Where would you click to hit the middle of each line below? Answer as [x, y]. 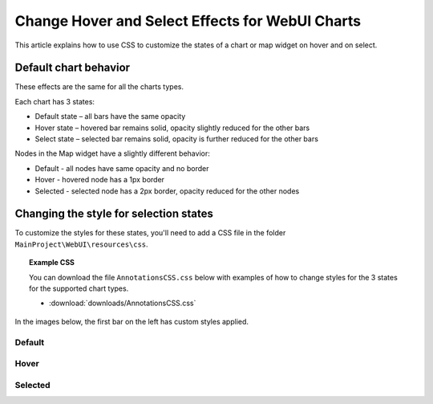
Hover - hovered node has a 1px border [99, 180]
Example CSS [52, 263]
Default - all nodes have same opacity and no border [122, 168]
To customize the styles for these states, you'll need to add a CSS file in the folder [150, 233]
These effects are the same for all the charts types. [99, 87]
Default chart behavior [73, 68]
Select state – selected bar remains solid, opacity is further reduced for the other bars [176, 139]
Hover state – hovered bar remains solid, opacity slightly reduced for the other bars [172, 128]
